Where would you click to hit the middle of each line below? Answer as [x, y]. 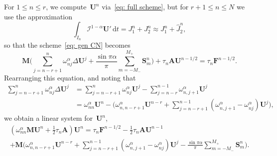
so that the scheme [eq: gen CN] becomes [67, 45]
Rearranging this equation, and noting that [70, 77]
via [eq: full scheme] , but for [145, 6]
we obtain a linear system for [48, 118]
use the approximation [38, 16]
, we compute [66, 6]
